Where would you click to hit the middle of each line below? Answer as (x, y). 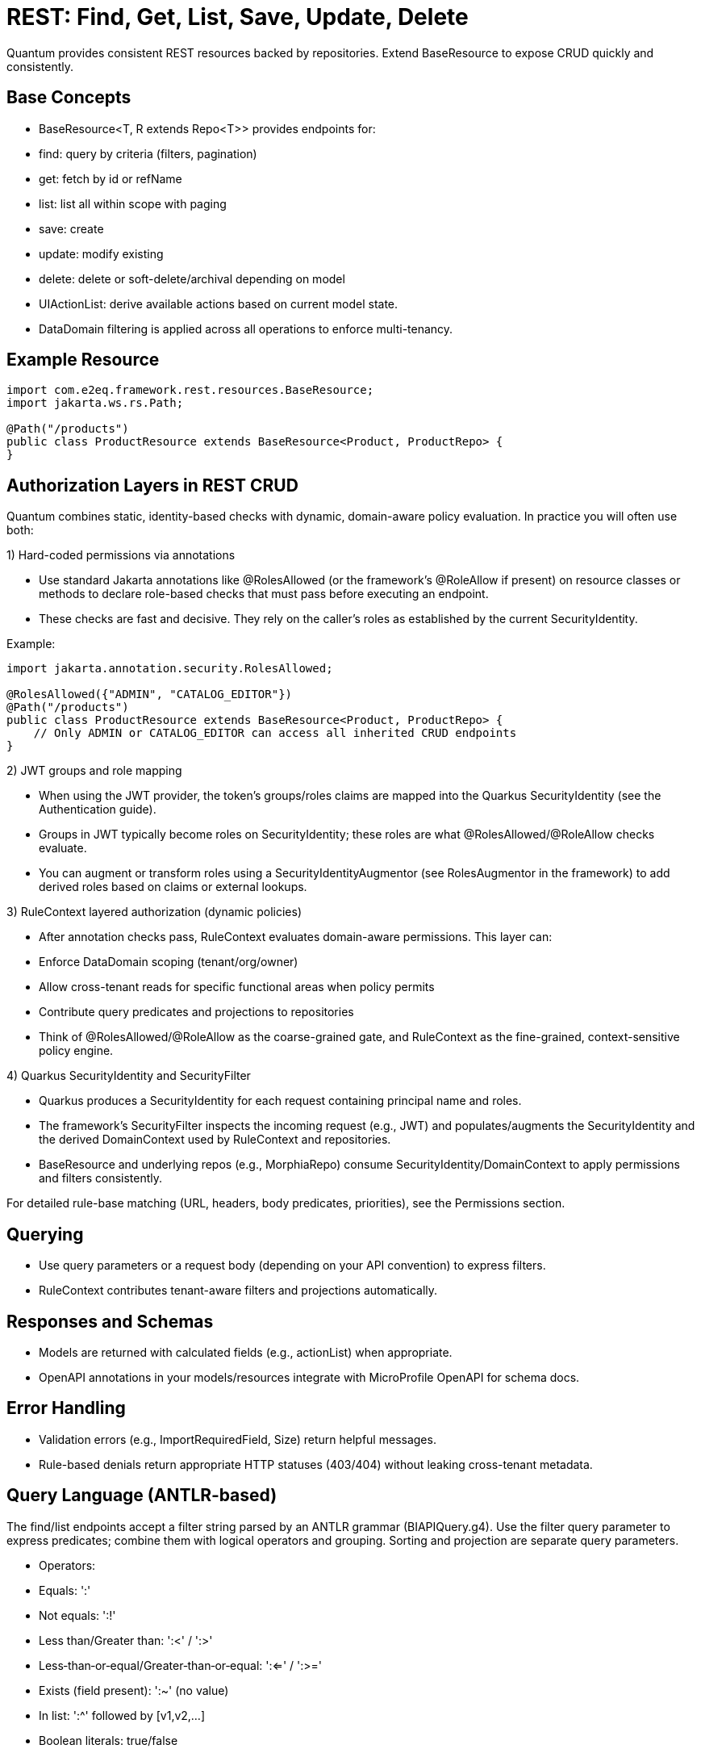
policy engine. (76, 1051)
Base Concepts (69, 98)
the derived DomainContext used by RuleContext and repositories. (215, 1140)
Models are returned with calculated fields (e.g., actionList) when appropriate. (246, 1352)
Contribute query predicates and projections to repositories (196, 1012)
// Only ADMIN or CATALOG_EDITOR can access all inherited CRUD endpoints (275, 733)
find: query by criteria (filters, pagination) (148, 153)
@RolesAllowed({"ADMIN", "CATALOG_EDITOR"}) (150, 695)
